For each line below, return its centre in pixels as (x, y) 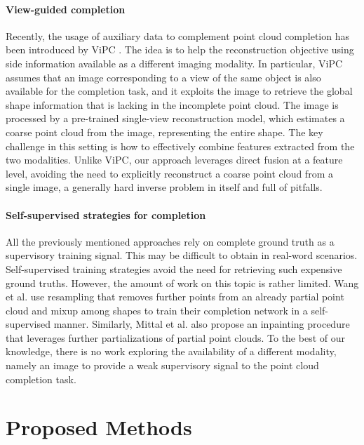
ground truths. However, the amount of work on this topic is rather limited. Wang (182, 283)
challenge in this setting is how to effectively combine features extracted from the (180, 146)
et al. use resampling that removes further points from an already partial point (175, 297)
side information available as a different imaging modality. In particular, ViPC (174, 63)
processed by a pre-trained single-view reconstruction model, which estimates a (175, 118)
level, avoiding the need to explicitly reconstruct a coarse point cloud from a (169, 173)
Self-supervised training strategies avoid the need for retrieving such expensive (174, 268)
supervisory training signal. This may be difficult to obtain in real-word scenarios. (182, 255)
